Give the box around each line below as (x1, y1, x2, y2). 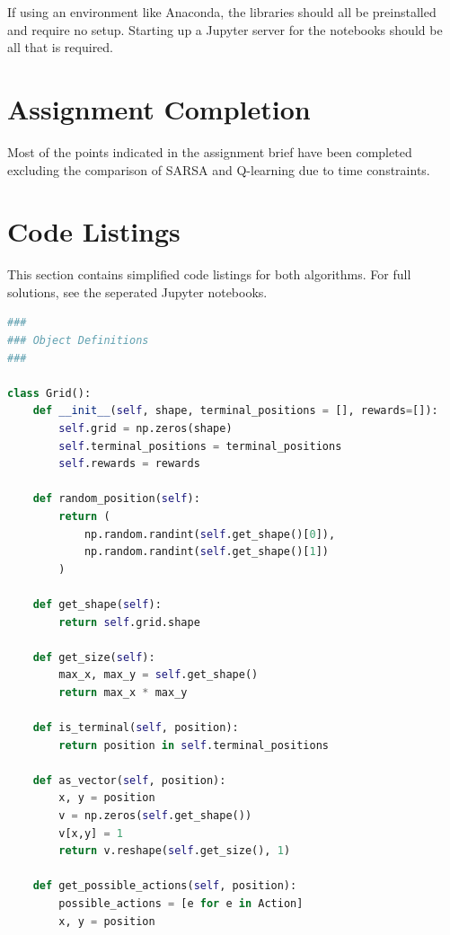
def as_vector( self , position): (32, 773, 226, 787)
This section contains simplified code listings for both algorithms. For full (7, 265, 411, 284)
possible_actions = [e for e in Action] (58, 897, 304, 910)
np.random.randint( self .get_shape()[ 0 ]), (84, 527, 336, 541)
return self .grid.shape (58, 615, 200, 629)
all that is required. (7, 38, 114, 57)
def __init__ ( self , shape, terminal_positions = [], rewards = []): (32, 404, 438, 418)
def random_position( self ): (32, 492, 200, 506)
